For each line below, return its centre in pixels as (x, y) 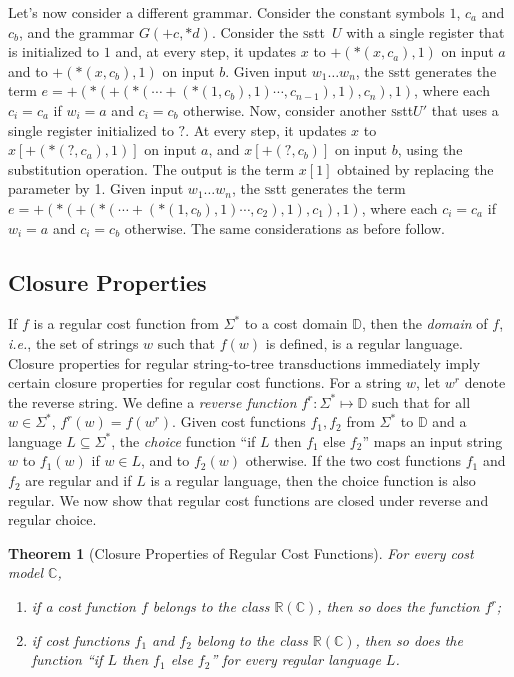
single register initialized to (91, 129)
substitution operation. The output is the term (151, 168)
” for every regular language (295, 659)
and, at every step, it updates (206, 51)
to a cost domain (296, 323)
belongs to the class (211, 606)
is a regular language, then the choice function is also (313, 480)
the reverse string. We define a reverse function (152, 401)
